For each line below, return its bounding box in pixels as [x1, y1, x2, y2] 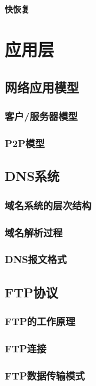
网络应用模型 [5, 77, 79, 96]
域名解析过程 [5, 225, 63, 239]
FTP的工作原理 [5, 314, 75, 329]
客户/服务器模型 [5, 109, 78, 124]
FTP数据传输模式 [5, 368, 85, 382]
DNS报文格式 [5, 252, 67, 267]
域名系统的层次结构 [5, 197, 92, 212]
